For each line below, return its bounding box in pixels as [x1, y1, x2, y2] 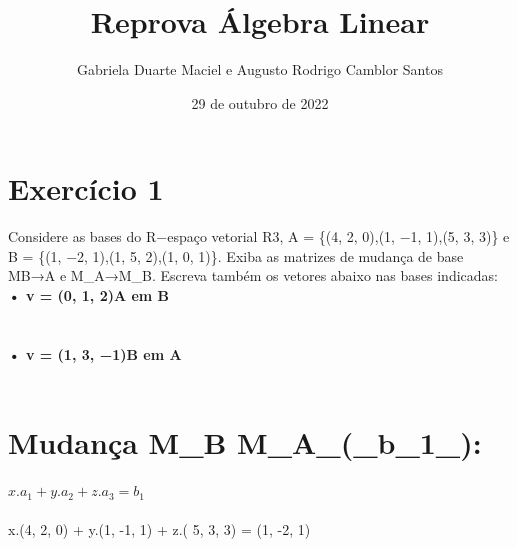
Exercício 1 [8, 168, 164, 209]
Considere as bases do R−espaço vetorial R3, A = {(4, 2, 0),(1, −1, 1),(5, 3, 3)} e [8, 226, 510, 247]
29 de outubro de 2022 [191, 92, 329, 113]
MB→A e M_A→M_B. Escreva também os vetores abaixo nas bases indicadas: [8, 265, 498, 286]
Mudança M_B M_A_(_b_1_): [8, 422, 482, 463]
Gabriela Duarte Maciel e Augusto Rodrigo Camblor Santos [77, 59, 443, 80]
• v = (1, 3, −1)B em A [8, 343, 182, 364]
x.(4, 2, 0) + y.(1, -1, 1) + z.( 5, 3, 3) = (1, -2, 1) [8, 519, 311, 540]
